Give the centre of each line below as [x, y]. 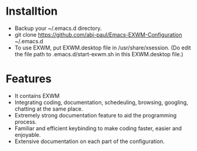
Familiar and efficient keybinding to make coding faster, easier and [98, 128]
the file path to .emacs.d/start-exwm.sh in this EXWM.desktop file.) [99, 54]
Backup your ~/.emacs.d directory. [58, 28]
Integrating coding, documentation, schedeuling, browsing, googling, [101, 102]
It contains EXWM [37, 95]
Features [29, 79]
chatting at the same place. [49, 109]
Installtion [32, 11]
